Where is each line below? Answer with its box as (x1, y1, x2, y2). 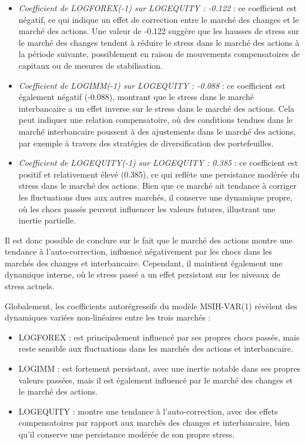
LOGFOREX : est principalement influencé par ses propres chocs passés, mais (18, 331, 300, 343)
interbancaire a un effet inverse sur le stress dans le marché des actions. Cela (18, 102, 294, 114)
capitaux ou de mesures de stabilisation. (18, 59, 163, 71)
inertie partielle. (18, 214, 76, 226)
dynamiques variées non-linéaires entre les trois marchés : (5, 311, 211, 323)
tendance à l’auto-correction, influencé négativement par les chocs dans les (5, 245, 272, 258)
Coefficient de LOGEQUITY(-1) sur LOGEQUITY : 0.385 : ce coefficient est (18, 156, 298, 169)
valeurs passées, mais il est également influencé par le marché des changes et (18, 373, 293, 386)
